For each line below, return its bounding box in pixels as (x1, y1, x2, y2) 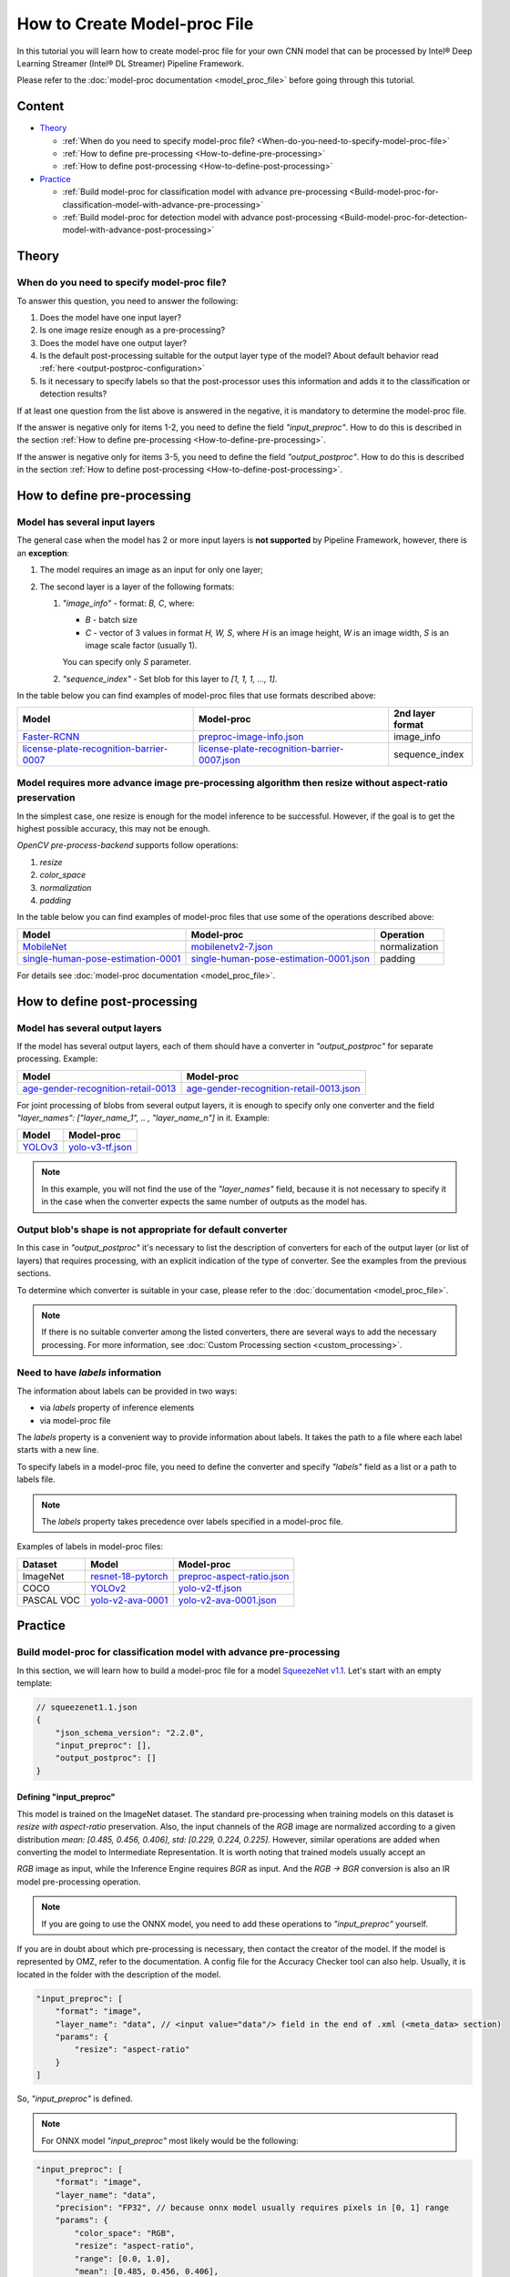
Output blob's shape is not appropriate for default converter (16, 1223, 288, 1236)
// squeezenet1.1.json (36, 1701, 138, 1712)
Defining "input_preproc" (16, 1792, 116, 1802)
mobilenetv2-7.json (190, 940, 273, 953)
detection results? (39, 388, 107, 400)
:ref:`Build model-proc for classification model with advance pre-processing (62, 187, 348, 198)
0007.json (199, 753, 240, 766)
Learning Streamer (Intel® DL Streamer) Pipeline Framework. (16, 57, 245, 68)
